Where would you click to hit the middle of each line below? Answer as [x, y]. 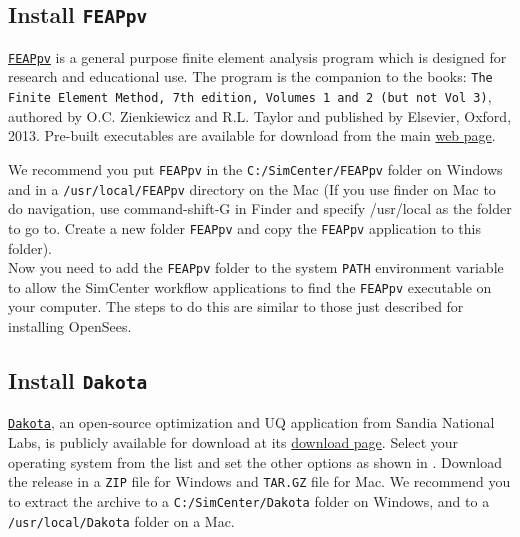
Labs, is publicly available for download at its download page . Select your [233, 442]
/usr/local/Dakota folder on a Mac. [121, 520]
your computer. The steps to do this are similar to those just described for [236, 306]
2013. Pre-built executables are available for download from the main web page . [252, 135]
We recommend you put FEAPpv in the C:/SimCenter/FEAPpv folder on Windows [255, 168]
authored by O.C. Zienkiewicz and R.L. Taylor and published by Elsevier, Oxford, [260, 115]
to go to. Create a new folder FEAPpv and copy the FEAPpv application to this [245, 227]
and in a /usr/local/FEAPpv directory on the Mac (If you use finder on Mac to [252, 188]
